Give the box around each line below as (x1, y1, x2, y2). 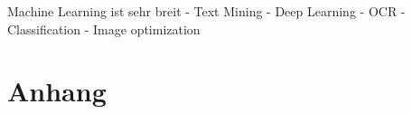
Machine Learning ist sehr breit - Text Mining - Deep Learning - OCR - (7, 2, 406, 20)
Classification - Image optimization (7, 19, 201, 38)
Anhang (7, 72, 107, 109)
